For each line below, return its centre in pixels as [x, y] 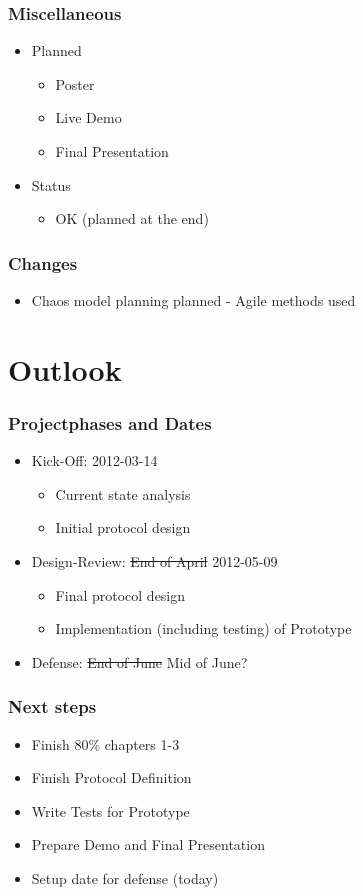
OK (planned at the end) [132, 218]
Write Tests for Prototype [110, 810]
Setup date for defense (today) [125, 877]
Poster [75, 83]
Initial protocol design [123, 527]
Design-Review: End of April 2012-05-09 [154, 560]
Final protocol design [120, 594]
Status [51, 184]
